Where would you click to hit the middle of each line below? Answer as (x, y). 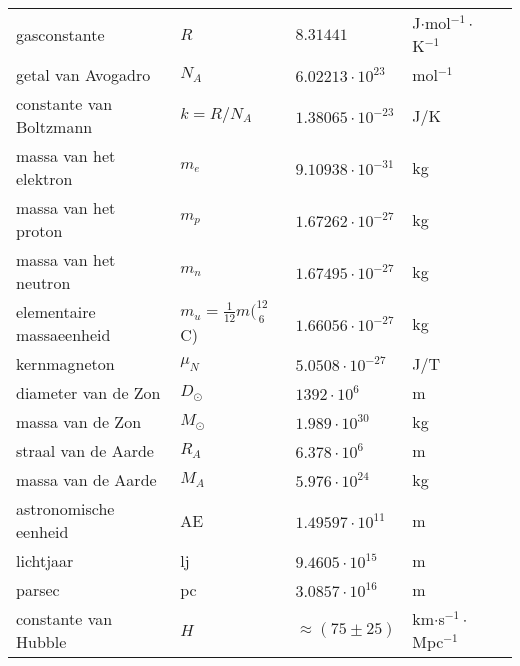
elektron (44, 178)
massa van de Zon (79, 422)
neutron (43, 282)
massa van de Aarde (86, 480)
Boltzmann (54, 126)
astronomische (65, 509)
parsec (38, 590)
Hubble (41, 642)
